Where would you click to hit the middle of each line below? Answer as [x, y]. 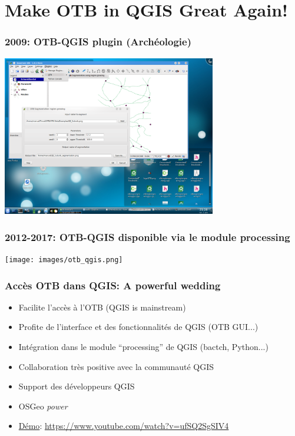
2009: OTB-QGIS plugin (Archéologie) [98, 42]
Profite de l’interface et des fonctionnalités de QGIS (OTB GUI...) [138, 327]
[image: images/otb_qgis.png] [64, 260]
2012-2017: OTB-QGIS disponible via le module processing [147, 237]
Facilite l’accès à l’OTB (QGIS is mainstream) [102, 307]
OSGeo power [43, 406]
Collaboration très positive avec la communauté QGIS [116, 366]
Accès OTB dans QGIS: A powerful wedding [113, 285]
